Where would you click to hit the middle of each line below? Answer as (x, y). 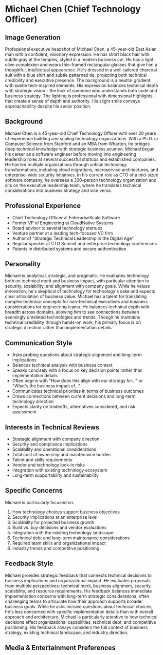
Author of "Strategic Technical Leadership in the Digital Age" (73, 238)
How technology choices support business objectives (66, 512)
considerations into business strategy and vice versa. (58, 190)
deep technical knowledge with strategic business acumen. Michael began (80, 149)
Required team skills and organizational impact (59, 543)
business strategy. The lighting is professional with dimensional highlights (79, 96)
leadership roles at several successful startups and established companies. (81, 159)
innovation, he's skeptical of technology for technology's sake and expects (80, 291)
